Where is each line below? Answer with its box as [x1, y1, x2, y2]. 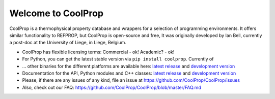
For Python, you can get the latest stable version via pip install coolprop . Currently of [22, 56, 214, 62]
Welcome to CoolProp [9, 8, 104, 19]
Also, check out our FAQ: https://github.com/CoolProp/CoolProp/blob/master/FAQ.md [22, 84, 201, 90]
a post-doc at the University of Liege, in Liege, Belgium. [9, 40, 127, 46]
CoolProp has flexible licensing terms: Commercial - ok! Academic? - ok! [22, 49, 175, 55]
